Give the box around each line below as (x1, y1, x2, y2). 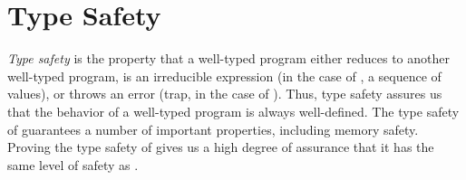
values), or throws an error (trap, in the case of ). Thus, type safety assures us (7, 84, 442, 103)
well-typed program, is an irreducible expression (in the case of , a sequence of (7, 66, 442, 85)
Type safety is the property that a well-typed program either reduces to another (7, 49, 450, 68)
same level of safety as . (7, 155, 139, 174)
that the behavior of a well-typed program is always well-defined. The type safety (7, 101, 460, 120)
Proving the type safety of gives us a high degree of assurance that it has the (7, 137, 434, 156)
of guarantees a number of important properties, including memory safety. (7, 119, 419, 138)
